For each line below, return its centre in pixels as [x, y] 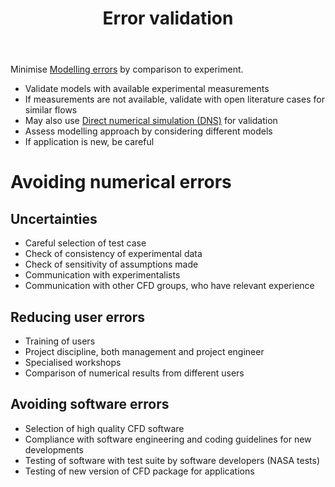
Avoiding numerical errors [121, 182]
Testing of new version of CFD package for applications [139, 471]
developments [54, 449]
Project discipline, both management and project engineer [144, 351]
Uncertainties [54, 218]
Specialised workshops [73, 362]
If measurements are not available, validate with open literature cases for [174, 99]
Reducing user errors [78, 317]
